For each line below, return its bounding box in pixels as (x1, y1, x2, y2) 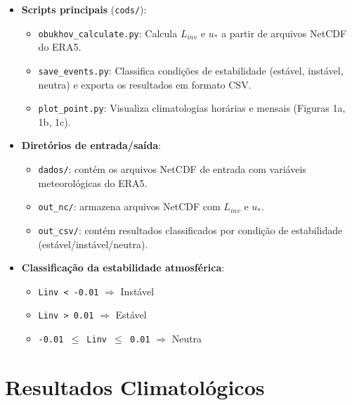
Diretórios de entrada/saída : (21, 138, 162, 153)
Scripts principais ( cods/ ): (21, 2, 147, 16)
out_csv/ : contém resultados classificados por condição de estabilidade (38, 222, 343, 237)
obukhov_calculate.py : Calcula (38, 25, 178, 40)
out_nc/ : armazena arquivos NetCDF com (38, 199, 221, 214)
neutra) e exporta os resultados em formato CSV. (38, 77, 252, 91)
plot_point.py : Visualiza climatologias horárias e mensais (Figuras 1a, (38, 101, 346, 115)
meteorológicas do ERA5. (38, 175, 148, 190)
